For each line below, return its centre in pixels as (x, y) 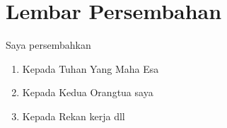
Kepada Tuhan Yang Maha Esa (91, 68)
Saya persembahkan (48, 45)
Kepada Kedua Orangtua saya (88, 92)
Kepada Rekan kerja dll (74, 116)
